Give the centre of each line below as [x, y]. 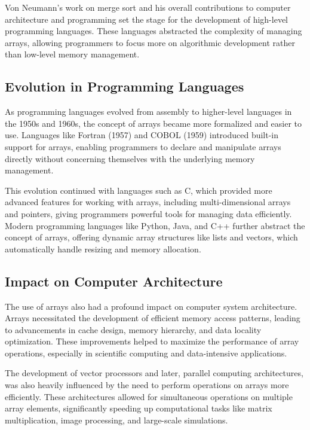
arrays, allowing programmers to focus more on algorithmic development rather [150, 42]
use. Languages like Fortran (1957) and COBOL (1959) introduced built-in [142, 135]
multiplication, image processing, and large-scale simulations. [116, 420]
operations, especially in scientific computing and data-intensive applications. [146, 353]
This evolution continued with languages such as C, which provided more [139, 190]
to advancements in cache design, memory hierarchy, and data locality [133, 329]
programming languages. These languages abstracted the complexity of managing [154, 31]
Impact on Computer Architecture [114, 281]
